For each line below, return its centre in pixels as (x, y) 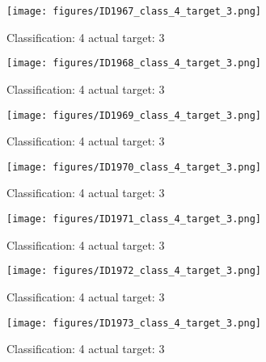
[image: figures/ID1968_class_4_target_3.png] (134, 63)
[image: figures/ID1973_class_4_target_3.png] (134, 323)
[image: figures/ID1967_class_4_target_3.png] (134, 11)
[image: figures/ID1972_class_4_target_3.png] (134, 271)
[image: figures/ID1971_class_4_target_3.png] (134, 219)
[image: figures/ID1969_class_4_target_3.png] (134, 115)
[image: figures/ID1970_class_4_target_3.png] (134, 167)
